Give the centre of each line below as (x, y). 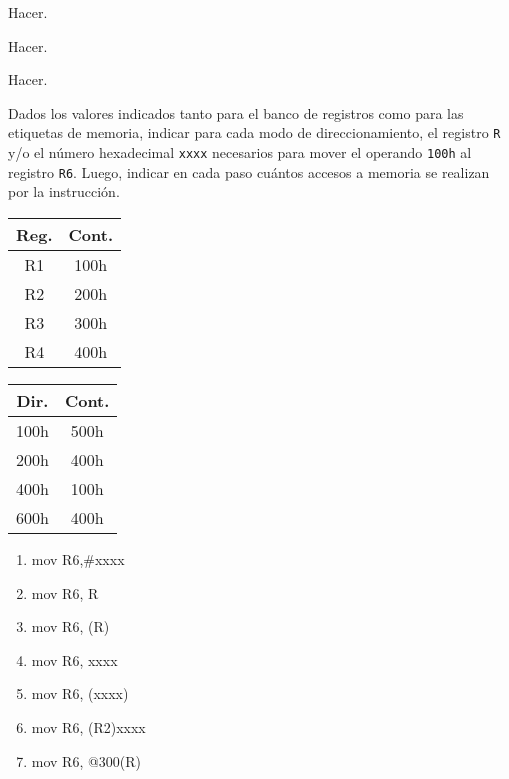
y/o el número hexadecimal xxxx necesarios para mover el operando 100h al (240, 152)
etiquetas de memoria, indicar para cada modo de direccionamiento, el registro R (254, 132)
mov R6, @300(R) (86, 760)
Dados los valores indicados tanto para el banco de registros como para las (236, 112)
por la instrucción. (64, 191)
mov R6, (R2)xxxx (88, 726)
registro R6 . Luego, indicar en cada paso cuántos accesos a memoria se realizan (249, 171)
